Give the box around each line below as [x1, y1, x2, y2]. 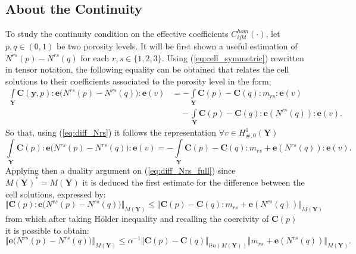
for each [80, 51, 110, 64]
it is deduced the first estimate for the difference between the [82, 175, 305, 188]
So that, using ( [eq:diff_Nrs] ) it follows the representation [5, 126, 216, 139]
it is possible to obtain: [5, 224, 89, 236]
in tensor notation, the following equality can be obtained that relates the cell [5, 63, 289, 76]
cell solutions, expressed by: [5, 187, 106, 200]
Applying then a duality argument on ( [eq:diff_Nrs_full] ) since [5, 164, 236, 176]
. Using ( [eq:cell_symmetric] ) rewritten [161, 51, 304, 64]
